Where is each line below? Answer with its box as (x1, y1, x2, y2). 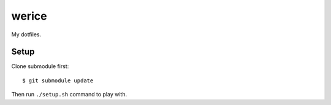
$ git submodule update (22, 77, 94, 84)
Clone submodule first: (11, 63, 69, 70)
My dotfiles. (11, 31, 42, 38)
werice (11, 9, 47, 23)
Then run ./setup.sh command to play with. (11, 91, 127, 98)
